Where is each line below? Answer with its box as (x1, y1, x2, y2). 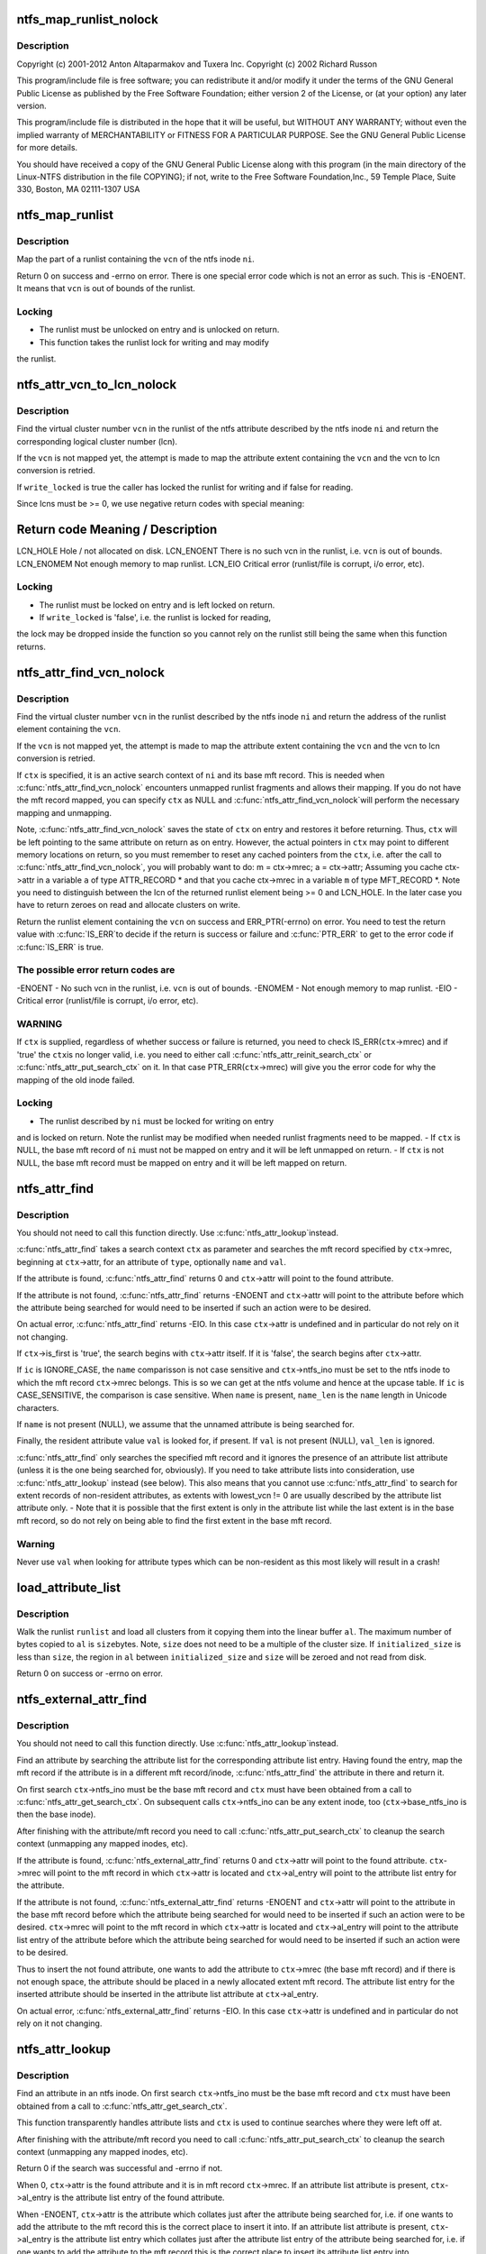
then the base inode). (16, 1809, 96, 1820)
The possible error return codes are (16, 964, 175, 976)
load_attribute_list (16, 1580, 121, 1595)
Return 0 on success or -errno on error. (16, 1668, 164, 1679)
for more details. (16, 142, 78, 153)
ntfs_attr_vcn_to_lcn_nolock (16, 377, 177, 392)
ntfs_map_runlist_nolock (16, 12, 159, 27)
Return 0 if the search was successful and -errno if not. (16, 2163, 223, 2174)
